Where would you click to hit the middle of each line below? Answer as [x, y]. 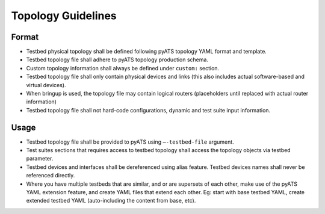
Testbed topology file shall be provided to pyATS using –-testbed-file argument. [130, 142]
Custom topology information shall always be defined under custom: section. [123, 68]
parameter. [40, 159]
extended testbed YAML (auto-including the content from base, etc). [111, 201]
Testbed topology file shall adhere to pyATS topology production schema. [117, 60]
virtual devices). [46, 85]
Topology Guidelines [64, 16]
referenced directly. [51, 176]
